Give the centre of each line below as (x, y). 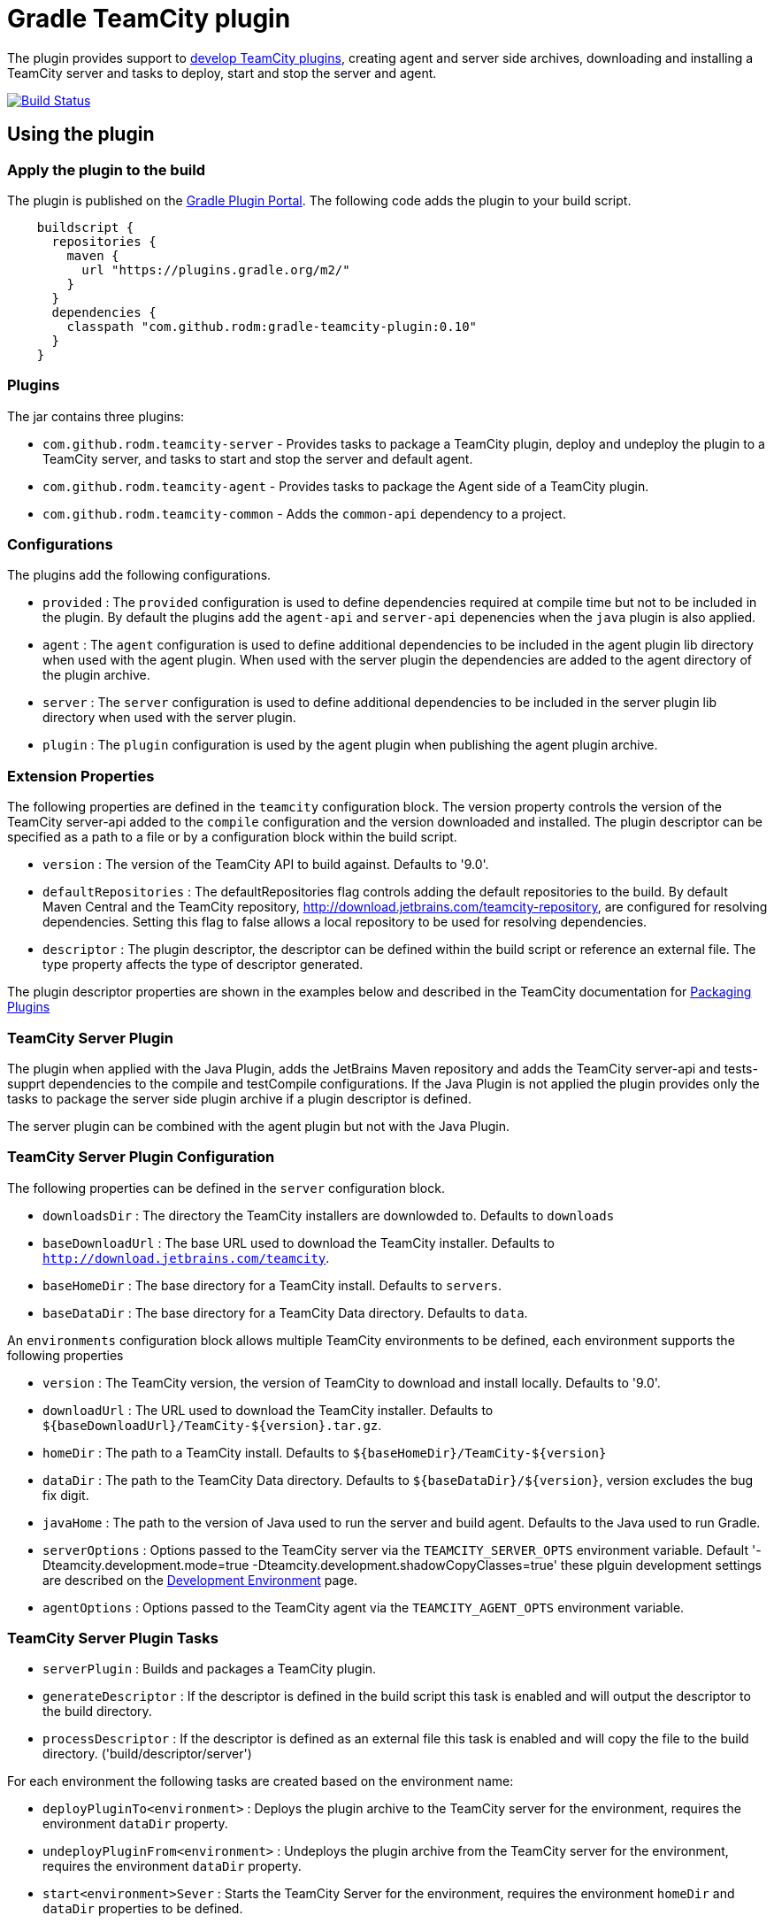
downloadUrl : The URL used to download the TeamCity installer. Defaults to (268, 1410)
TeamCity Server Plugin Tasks (113, 1638)
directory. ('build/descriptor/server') (147, 1754)
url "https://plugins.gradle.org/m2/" (216, 269)
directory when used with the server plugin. (169, 718)
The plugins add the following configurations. (139, 575)
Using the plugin (81, 135)
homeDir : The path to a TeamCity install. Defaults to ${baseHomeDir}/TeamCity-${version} (325, 1452)
